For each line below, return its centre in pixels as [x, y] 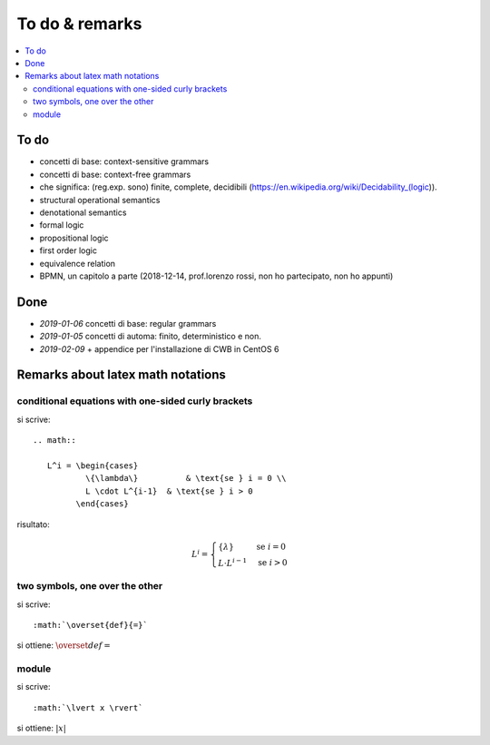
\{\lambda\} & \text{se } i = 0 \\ [186, 478]
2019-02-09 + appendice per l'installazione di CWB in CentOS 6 [159, 348]
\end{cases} [102, 504]
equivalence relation [78, 263]
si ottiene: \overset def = [64, 645]
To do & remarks [79, 24]
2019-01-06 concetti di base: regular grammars [128, 323]
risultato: [33, 524]
